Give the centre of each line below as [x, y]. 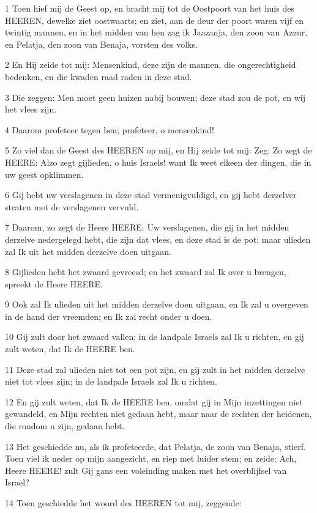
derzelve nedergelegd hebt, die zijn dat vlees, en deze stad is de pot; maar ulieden [158, 239]
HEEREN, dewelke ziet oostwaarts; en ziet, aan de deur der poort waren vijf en [154, 20]
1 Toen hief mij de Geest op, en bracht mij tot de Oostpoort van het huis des [150, 8]
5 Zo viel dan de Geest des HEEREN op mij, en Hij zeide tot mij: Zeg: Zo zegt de [158, 150]
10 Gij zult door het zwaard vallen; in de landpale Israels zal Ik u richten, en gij [155, 337]
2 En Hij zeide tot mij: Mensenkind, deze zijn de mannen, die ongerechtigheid [151, 65]
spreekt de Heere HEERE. [54, 283]
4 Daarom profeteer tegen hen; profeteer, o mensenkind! [110, 129]
